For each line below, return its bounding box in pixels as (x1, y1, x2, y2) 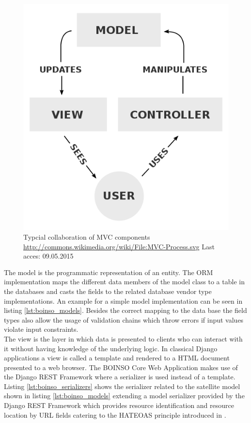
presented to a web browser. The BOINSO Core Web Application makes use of (4, 362, 238, 372)
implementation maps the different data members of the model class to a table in (4, 277, 245, 287)
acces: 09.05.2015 (23, 251, 74, 261)
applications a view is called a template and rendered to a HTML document (4, 353, 230, 363)
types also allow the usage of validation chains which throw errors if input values (4, 314, 244, 325)
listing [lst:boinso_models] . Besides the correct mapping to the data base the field (4, 305, 247, 315)
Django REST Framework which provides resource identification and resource (4, 400, 234, 410)
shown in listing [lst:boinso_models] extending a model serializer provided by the (4, 390, 245, 401)
